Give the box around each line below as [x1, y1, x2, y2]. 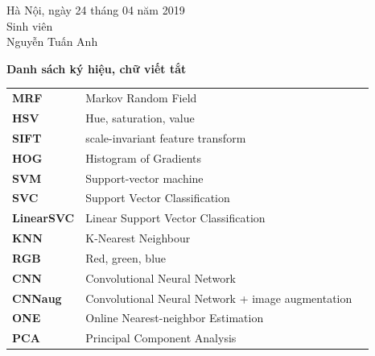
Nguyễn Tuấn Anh [6, 33, 98, 50]
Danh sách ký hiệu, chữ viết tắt [6, 60, 187, 77]
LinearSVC [12, 209, 75, 226]
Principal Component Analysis [85, 329, 237, 346]
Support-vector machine [85, 169, 204, 186]
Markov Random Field [85, 89, 197, 106]
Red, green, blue [85, 249, 167, 266]
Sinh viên [6, 17, 53, 34]
